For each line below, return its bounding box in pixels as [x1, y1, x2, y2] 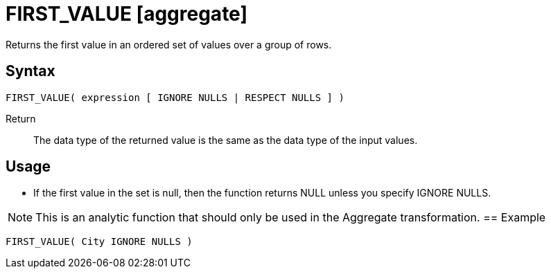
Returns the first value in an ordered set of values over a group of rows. [6, 38, 332, 51]
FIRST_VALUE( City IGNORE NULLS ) [6, 236, 193, 248]
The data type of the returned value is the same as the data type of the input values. [33, 134, 418, 146]
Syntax [6, 62, 55, 80]
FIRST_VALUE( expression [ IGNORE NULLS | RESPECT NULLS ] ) [6, 91, 344, 103]
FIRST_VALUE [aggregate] [6, 2, 247, 26]
